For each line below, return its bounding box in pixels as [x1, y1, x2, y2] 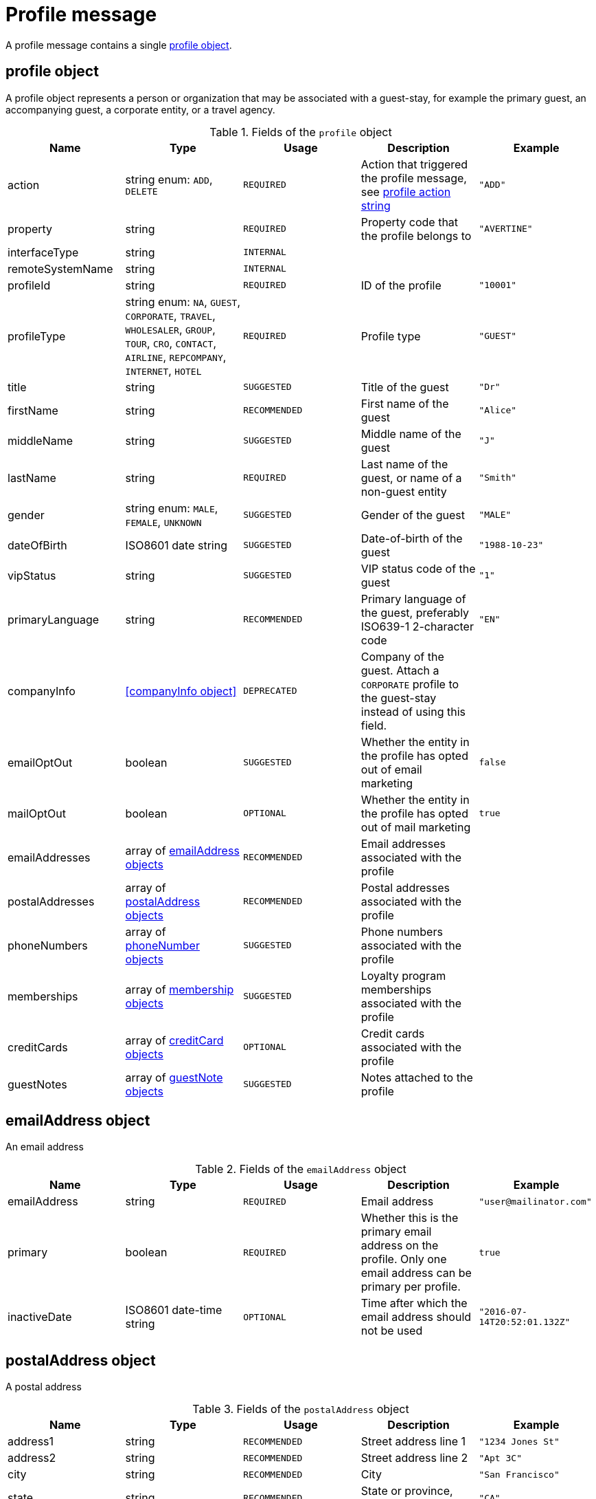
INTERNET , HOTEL [125, 363, 202, 378]
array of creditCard [125, 1033, 224, 1047]
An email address [5, 1141, 84, 1153]
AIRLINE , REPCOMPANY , [125, 349, 227, 364]
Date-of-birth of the [360, 531, 463, 545]
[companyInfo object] [125, 683, 237, 698]
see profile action [360, 184, 451, 199]
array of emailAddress [125, 843, 240, 857]
